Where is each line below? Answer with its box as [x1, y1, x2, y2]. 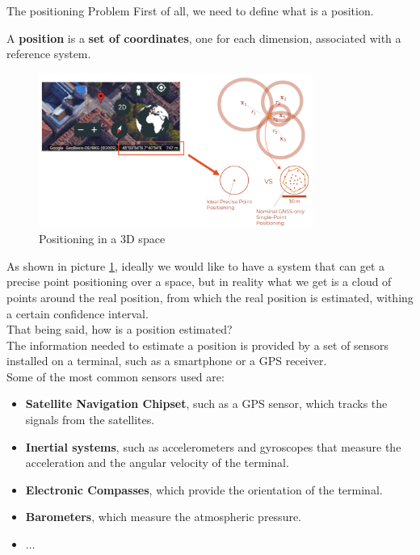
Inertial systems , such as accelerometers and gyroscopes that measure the [25, 438, 401, 455]
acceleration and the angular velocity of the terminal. [25, 454, 289, 471]
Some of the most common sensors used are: [6, 368, 225, 385]
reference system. [6, 45, 91, 62]
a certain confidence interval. [6, 305, 149, 322]
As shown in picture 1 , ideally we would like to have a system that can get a [6, 257, 385, 274]
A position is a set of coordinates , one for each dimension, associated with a [6, 29, 401, 46]
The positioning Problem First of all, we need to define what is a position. [6, 2, 374, 19]
